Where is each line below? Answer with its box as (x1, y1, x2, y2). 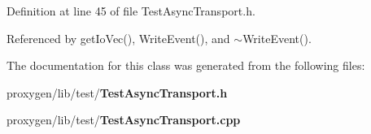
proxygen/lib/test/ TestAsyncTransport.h (7, 84, 228, 101)
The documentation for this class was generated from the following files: (7, 57, 365, 74)
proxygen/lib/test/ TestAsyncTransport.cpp (7, 111, 241, 128)
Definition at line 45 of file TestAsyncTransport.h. (7, 2, 255, 19)
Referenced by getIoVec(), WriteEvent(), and (7, 29, 230, 46)
